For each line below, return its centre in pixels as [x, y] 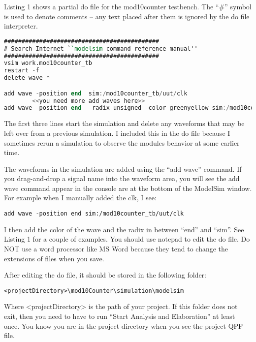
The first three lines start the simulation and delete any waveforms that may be [124, 123]
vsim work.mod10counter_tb [48, 63]
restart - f [22, 71]
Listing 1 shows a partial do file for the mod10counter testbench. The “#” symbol [128, 6]
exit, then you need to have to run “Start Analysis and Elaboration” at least [120, 316]
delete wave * [27, 78]
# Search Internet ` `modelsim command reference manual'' [101, 48]
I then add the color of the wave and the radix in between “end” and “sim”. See [124, 229]
